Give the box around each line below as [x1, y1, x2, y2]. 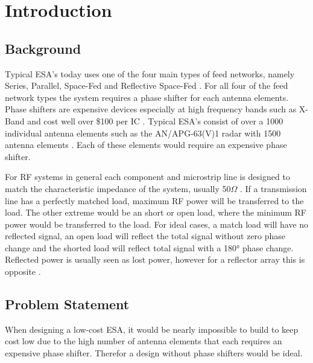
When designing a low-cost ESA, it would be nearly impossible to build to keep [5, 323, 299, 335]
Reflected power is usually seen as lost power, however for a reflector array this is [5, 253, 305, 266]
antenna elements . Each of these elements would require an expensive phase [5, 138, 287, 151]
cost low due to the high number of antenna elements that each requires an [5, 335, 282, 347]
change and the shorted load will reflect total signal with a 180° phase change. [5, 241, 294, 254]
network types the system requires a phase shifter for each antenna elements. [5, 91, 289, 103]
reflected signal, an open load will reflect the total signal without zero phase [5, 230, 286, 242]
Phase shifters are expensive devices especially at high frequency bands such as [5, 103, 297, 115]
